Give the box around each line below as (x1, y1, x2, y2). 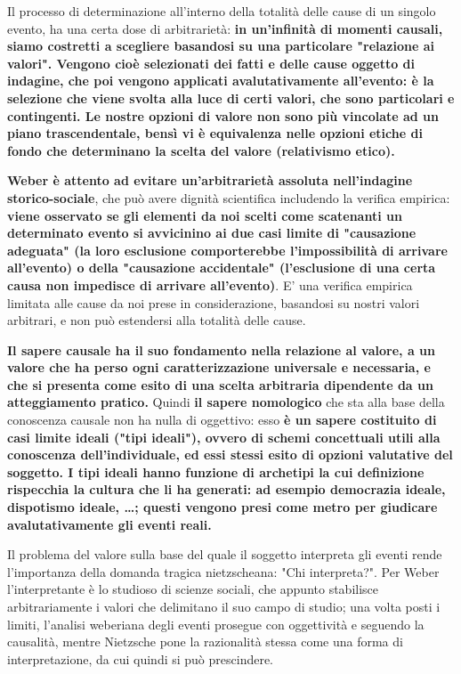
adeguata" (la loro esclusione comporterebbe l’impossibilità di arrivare (7, 240, 448, 259)
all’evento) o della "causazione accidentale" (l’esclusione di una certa (7, 258, 436, 277)
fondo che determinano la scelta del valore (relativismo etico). (7, 141, 395, 159)
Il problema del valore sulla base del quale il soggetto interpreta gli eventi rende (7, 545, 442, 564)
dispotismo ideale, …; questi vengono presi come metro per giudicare (7, 498, 438, 516)
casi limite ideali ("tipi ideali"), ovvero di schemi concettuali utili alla (7, 427, 441, 446)
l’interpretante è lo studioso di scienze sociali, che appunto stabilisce (7, 580, 379, 598)
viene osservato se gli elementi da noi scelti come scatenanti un (7, 206, 402, 224)
